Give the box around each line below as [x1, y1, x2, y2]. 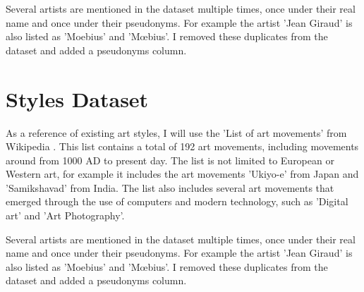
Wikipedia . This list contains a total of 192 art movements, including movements [6, 139, 359, 154]
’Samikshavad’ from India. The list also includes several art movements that [6, 180, 334, 195]
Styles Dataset [6, 84, 149, 113]
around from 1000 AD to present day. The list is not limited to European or [6, 152, 334, 167]
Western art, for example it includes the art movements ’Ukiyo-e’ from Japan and [6, 166, 359, 181]
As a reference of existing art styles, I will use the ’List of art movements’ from [6, 125, 347, 140]
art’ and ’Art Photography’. [6, 208, 125, 223]
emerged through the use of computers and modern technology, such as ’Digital [6, 194, 348, 209]
